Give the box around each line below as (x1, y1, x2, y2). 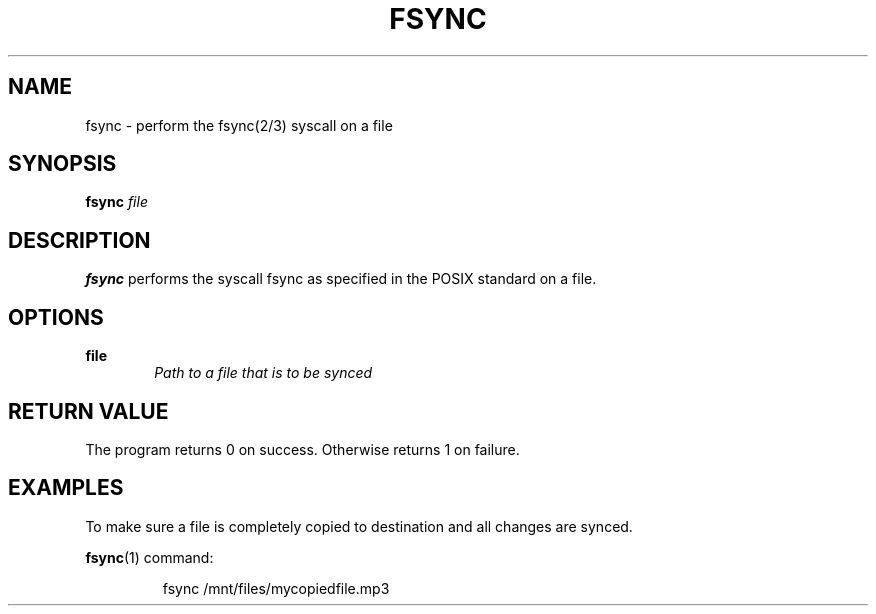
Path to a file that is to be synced (154, 364, 373, 382)
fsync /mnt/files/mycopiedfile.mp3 (162, 579, 390, 597)
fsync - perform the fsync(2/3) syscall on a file (85, 116, 393, 134)
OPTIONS (8, 304, 104, 330)
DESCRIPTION (8, 227, 151, 253)
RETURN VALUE (8, 398, 169, 424)
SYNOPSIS (8, 151, 117, 177)
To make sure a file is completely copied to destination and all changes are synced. (85, 517, 633, 535)
